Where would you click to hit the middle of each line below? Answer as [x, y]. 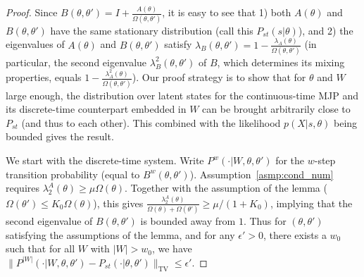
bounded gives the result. [60, 136]
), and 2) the [326, 30]
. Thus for [265, 221]
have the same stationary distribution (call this [152, 30]
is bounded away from [188, 221]
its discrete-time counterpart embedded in [96, 109]
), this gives [118, 203]
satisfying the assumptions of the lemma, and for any [120, 234]
